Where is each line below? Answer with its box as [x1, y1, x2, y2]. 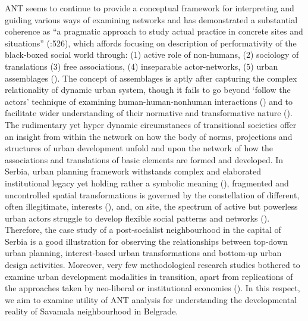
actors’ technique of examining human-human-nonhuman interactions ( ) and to [5, 95, 293, 107]
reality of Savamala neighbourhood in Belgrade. [5, 305, 178, 317]
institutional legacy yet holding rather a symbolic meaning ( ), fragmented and [5, 176, 289, 189]
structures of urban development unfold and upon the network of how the [5, 142, 274, 154]
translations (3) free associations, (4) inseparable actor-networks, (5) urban [5, 60, 278, 72]
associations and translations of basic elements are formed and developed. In [5, 153, 284, 166]
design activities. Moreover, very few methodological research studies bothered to [5, 258, 300, 271]
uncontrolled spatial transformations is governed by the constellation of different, [5, 188, 300, 201]
